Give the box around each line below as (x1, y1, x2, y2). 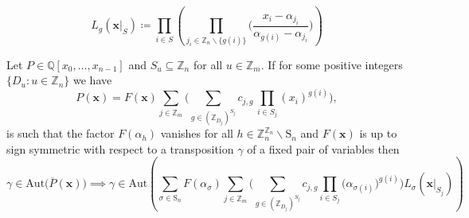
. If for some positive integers (260, 56, 403, 72)
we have (73, 72, 112, 88)
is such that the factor (6, 125, 115, 142)
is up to (359, 125, 397, 142)
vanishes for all (160, 125, 233, 142)
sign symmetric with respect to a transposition (6, 140, 234, 157)
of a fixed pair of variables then (247, 140, 400, 157)
